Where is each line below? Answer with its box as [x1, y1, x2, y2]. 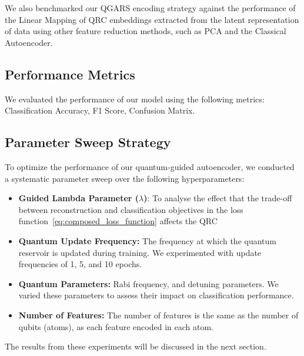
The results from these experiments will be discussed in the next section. [5, 340, 266, 352]
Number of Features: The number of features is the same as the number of [18, 308, 299, 321]
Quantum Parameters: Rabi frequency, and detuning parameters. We [18, 277, 279, 290]
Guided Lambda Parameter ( [18, 192, 139, 204]
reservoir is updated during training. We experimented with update [18, 246, 262, 258]
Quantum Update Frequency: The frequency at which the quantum [18, 234, 276, 247]
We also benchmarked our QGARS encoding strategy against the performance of [5, 2, 296, 14]
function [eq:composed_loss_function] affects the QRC [18, 215, 218, 227]
